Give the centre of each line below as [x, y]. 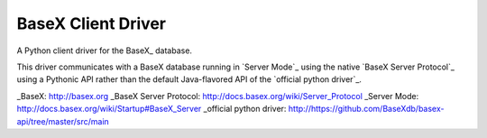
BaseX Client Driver [92, 23]
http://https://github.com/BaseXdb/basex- [366, 109]
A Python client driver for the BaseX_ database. [105, 51]
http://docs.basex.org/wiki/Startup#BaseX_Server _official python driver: [152, 109]
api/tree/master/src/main [63, 121]
